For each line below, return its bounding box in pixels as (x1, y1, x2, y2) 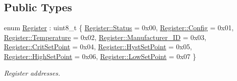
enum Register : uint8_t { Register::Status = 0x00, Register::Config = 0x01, (4, 22, 234, 33)
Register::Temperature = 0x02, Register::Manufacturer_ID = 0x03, (4, 32, 207, 42)
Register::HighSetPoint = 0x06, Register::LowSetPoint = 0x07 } (4, 51, 196, 61)
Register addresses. (4, 67, 60, 78)
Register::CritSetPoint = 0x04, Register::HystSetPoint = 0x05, (4, 41, 192, 52)
